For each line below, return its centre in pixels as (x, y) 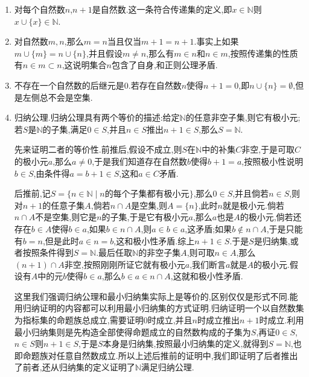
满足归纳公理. (167, 367)
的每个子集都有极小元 (147, 195)
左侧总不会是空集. (58, 97)
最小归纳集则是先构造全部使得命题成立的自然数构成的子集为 (132, 331)
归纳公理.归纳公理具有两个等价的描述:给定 (97, 117)
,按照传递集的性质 (263, 53)
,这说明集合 (84, 65)
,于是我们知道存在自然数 (140, 161)
